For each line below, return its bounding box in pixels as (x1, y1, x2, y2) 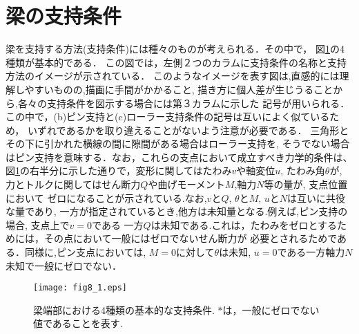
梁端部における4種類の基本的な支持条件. (33, 302, 215, 317)
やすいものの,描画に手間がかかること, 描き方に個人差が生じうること (24, 82, 333, 96)
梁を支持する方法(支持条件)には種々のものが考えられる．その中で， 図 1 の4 (6, 41, 345, 56)
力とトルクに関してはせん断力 (6, 177, 141, 192)
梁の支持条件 (6, 1, 122, 30)
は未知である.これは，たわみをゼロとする (151, 217, 337, 232)
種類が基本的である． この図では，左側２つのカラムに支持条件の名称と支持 (6, 55, 347, 69)
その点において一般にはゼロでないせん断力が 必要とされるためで (43, 231, 338, 245)
